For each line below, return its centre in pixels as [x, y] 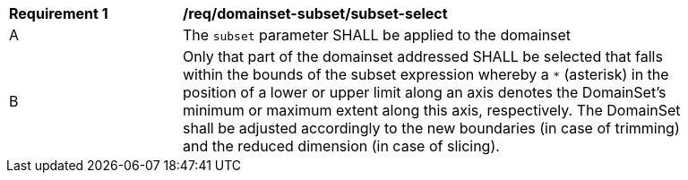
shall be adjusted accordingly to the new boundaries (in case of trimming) [431, 128]
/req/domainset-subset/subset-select [315, 13]
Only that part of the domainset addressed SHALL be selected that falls [423, 56]
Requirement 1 [59, 13]
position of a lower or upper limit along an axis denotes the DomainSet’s [425, 92]
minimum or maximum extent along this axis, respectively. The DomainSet [432, 110]
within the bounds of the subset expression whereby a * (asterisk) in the [426, 74]
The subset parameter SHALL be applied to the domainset [377, 35]
